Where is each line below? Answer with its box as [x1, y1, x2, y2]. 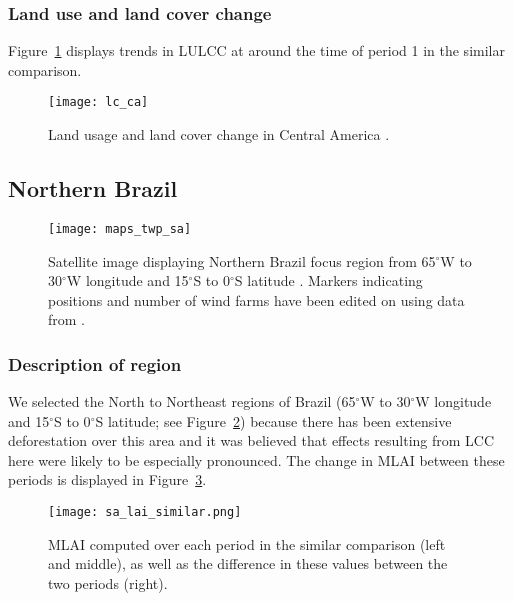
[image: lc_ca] [48, 95, 149, 110]
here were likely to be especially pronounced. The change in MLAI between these [8, 449, 505, 470]
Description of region [8, 351, 182, 376]
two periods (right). [48, 572, 168, 593]
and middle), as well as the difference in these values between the [48, 553, 448, 574]
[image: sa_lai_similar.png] [48, 505, 242, 520]
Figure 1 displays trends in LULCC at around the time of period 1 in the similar [8, 40, 505, 61]
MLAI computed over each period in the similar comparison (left [48, 533, 446, 554]
